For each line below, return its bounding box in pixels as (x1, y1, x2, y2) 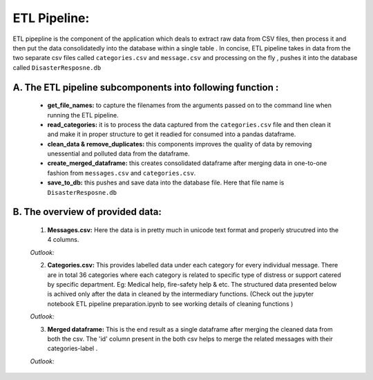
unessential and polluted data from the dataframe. (47, 149, 190, 158)
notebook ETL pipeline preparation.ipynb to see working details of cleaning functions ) (47, 299, 294, 307)
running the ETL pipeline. (47, 111, 119, 119)
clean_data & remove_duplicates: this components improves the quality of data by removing (47, 140, 312, 148)
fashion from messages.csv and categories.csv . (47, 169, 196, 177)
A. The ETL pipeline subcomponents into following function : (12, 82, 279, 93)
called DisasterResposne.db (12, 63, 102, 72)
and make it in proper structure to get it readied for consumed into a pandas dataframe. (47, 130, 296, 138)
